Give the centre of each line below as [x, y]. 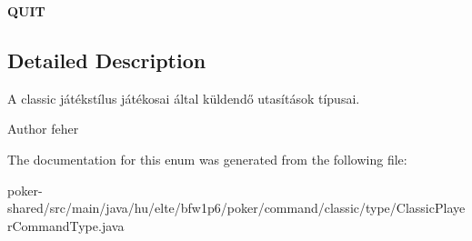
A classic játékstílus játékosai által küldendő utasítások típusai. [184, 98]
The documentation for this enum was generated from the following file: [207, 159]
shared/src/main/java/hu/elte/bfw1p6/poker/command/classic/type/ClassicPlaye [236, 208]
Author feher [43, 129]
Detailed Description [107, 60]
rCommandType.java [66, 225]
